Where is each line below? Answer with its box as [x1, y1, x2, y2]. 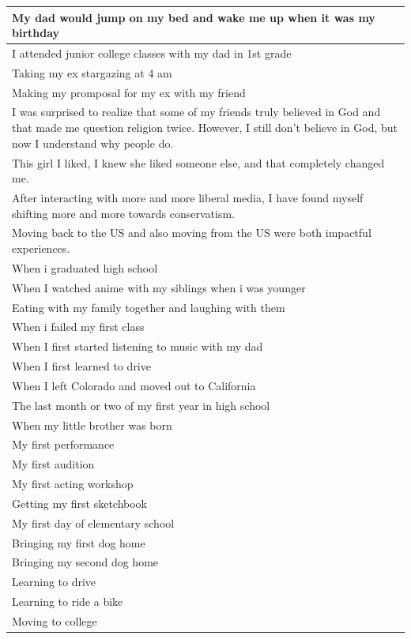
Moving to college [12, 613, 97, 629]
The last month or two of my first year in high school [12, 397, 270, 413]
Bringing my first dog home [12, 534, 145, 551]
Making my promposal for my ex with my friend [12, 84, 246, 100]
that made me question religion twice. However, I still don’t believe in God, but [12, 119, 398, 136]
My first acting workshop [12, 475, 134, 492]
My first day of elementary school [12, 514, 175, 531]
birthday [12, 24, 60, 41]
